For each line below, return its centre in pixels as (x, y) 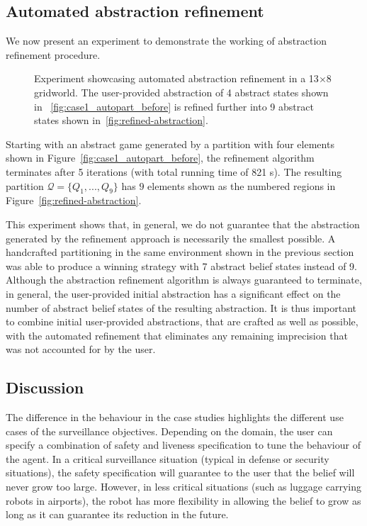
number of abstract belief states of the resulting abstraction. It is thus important (181, 307)
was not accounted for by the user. (81, 349)
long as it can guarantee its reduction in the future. (117, 514)
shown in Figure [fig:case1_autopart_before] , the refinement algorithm (160, 158)
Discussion (45, 387)
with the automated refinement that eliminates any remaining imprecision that (177, 335)
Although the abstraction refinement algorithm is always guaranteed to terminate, (184, 280)
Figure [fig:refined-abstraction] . (74, 200)
